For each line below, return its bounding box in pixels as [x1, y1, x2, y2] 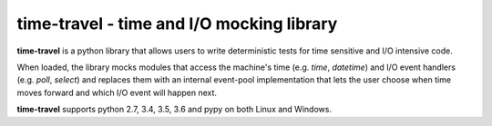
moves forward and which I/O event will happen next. [16, 87, 218, 98]
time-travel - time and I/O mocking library [16, 14, 338, 34]
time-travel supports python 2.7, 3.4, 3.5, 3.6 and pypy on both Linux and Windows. [16, 104, 333, 115]
